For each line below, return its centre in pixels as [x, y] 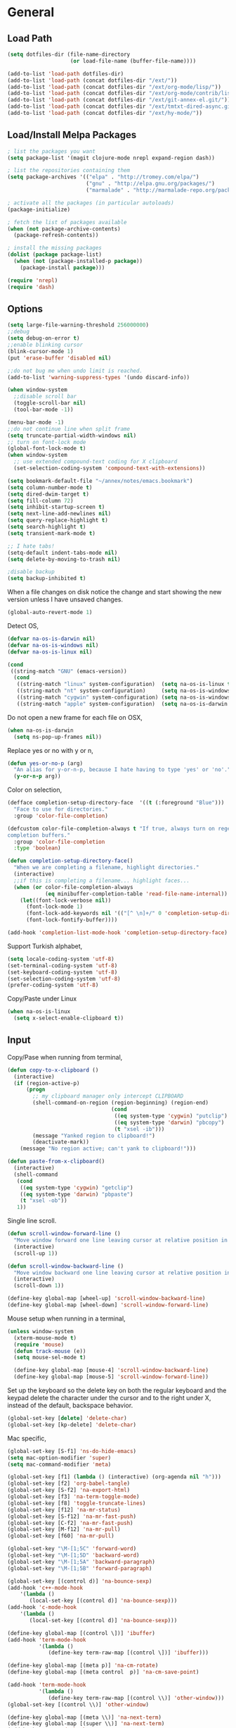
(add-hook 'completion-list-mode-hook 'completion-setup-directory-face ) [118, 933]
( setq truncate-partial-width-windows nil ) [72, 435]
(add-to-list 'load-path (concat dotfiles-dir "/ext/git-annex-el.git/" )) [119, 100]
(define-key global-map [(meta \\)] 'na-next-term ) [84, 1717]
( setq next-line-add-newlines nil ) [59, 514]
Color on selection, [34, 790]
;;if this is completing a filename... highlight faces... [102, 881]
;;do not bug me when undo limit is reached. [75, 371]
